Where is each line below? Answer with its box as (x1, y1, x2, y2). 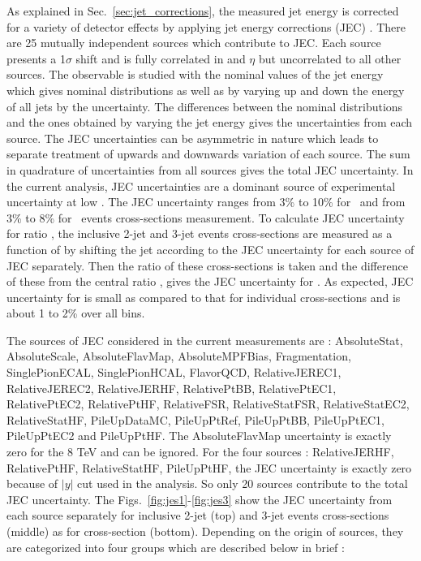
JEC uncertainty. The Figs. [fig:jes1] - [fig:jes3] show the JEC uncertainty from (6, 490, 393, 507)
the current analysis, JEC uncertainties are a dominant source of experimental (6, 177, 396, 194)
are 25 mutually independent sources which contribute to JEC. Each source (6, 34, 381, 51)
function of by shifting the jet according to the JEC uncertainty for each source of (6, 240, 415, 257)
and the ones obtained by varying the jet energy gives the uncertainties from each (6, 114, 413, 131)
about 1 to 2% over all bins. (6, 304, 145, 321)
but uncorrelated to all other (258, 50, 402, 67)
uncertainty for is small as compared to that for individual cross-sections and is (6, 288, 401, 305)
